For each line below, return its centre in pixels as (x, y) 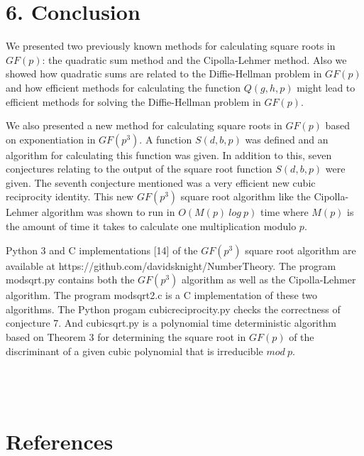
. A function (166, 139)
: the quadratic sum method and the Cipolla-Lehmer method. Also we (194, 59)
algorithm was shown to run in (108, 212)
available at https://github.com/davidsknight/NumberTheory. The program (171, 265)
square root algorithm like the (246, 196)
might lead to (326, 87)
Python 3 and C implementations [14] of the (102, 250)
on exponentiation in (51, 139)
